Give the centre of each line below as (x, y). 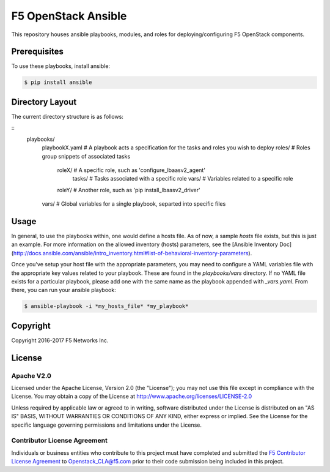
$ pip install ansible (58, 82)
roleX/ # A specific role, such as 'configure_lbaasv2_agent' (131, 170)
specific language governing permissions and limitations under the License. (106, 425)
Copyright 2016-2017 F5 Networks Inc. (60, 340)
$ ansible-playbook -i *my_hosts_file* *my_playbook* (106, 306)
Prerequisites (37, 52)
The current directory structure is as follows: (67, 116)
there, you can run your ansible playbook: (64, 290)
